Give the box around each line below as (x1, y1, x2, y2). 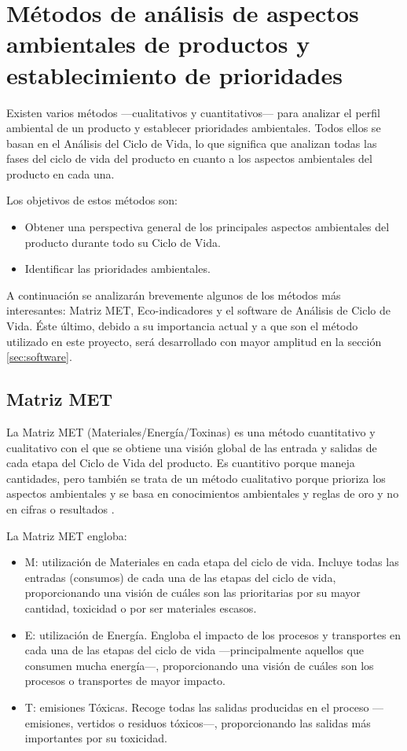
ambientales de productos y (6, 28, 310, 60)
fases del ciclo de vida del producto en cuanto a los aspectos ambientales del (6, 150, 372, 167)
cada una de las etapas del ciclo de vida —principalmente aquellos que (24, 642, 364, 658)
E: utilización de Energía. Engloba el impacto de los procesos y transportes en (24, 626, 401, 642)
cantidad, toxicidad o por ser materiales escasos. (24, 599, 257, 616)
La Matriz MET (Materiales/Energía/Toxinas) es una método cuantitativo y (6, 424, 376, 440)
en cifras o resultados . (6, 500, 115, 517)
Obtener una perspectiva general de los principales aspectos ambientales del (24, 219, 390, 235)
